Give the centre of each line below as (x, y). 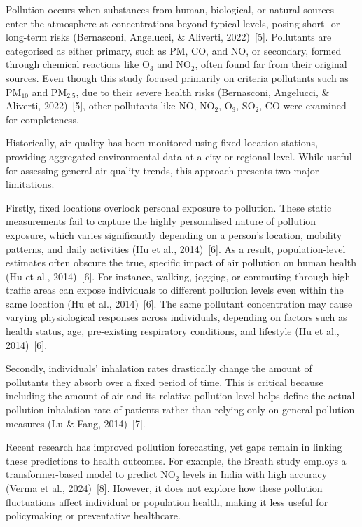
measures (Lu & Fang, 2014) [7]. (76, 423)
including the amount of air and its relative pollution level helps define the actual (180, 396)
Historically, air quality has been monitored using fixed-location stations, (162, 143)
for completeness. (42, 119)
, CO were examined (303, 105)
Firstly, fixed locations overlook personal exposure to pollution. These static (169, 207)
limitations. (30, 184)
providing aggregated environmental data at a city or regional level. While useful (179, 156)
